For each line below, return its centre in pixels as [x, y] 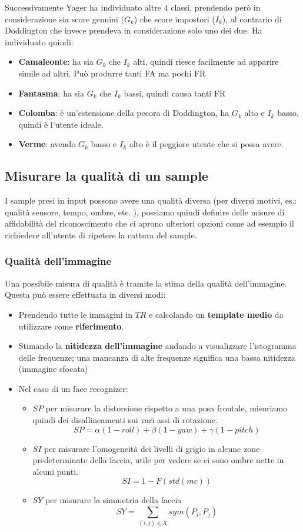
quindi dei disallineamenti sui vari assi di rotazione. [125, 420]
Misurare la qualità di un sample [106, 176]
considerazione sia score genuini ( [64, 19]
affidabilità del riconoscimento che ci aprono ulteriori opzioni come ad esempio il [149, 223]
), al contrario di [252, 19]
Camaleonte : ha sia [56, 61]
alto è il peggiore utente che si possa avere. [206, 144]
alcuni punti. [56, 471]
